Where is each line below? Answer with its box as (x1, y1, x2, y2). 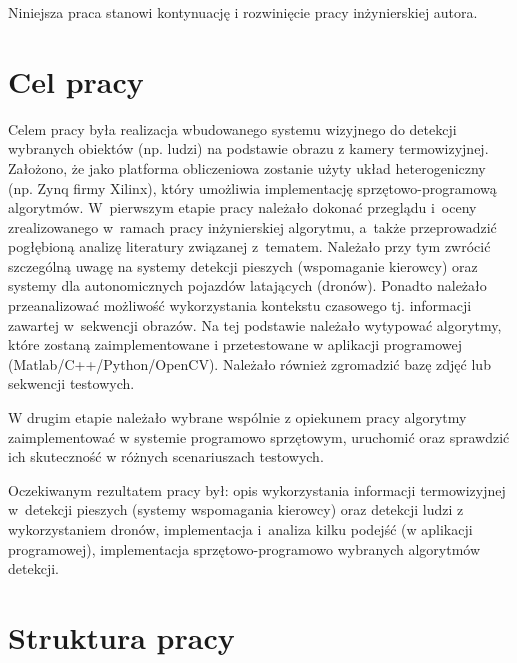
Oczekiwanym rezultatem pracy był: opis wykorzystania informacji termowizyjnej (8, 479, 506, 500)
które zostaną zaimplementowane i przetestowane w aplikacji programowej (8, 334, 463, 355)
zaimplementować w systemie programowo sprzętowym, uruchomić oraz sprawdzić (8, 426, 510, 447)
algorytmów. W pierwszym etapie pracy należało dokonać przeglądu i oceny (8, 197, 477, 218)
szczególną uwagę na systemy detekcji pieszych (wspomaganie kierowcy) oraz (8, 255, 478, 276)
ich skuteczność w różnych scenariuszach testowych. (8, 446, 324, 467)
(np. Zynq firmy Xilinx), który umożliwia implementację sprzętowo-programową (8, 177, 497, 198)
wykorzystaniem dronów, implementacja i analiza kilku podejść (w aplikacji (8, 519, 473, 539)
